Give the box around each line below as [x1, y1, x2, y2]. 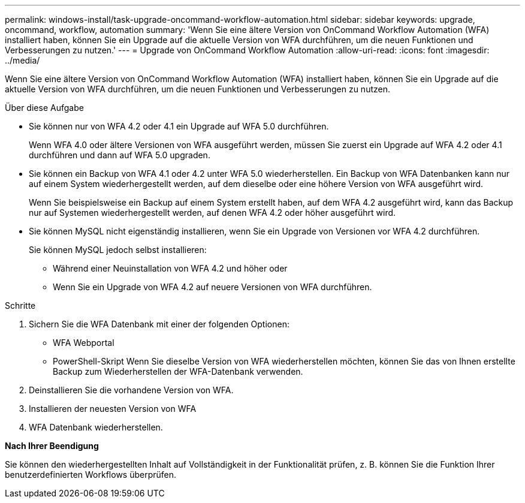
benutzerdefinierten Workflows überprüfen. [5, 469, 177, 480]
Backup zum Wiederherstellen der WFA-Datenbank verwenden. [53, 366, 303, 377]
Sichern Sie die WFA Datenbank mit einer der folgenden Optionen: [29, 319, 289, 329]
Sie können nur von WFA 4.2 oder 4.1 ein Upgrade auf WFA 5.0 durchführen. [29, 121, 329, 131]
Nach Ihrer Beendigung [5, 441, 99, 451]
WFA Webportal [53, 338, 114, 348]
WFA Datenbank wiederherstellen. [29, 422, 163, 432]
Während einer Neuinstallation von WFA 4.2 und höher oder [53, 263, 288, 273]
